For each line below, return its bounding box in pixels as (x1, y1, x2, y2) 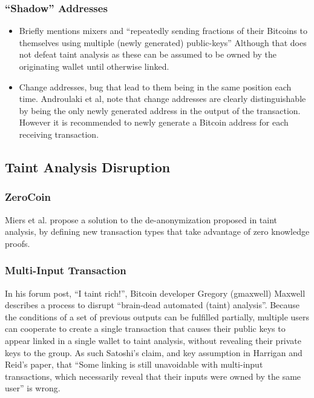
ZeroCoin (5, 189, 51, 204)
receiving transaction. (19, 127, 99, 140)
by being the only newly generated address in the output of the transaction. (19, 104, 301, 116)
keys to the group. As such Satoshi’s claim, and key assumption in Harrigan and (5, 346, 303, 359)
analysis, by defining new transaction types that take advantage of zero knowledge (5, 225, 310, 238)
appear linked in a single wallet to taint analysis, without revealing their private (5, 334, 302, 346)
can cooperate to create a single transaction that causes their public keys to (5, 322, 286, 335)
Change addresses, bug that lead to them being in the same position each (19, 80, 292, 93)
